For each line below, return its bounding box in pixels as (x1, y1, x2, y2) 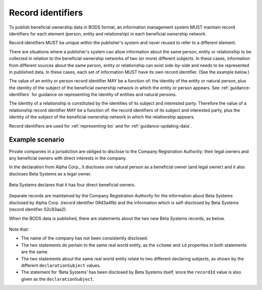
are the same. (21, 249, 49, 255)
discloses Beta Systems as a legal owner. (9, 171, 92, 177)
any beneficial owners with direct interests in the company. (9, 155, 127, 161)
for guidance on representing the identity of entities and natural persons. (32, 92, 177, 97)
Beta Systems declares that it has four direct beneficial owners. (9, 182, 136, 188)
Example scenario (9, 136, 65, 144)
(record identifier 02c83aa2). (9, 207, 67, 212)
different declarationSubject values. (21, 262, 101, 268)
